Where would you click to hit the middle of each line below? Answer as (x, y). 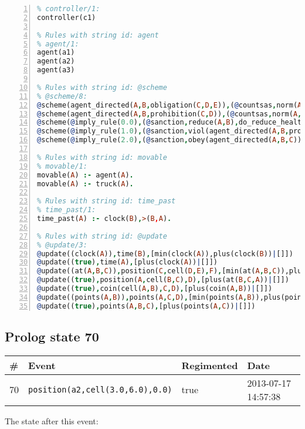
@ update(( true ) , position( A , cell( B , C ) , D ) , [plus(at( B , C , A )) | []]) (163, 280)
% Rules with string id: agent (98, 35)
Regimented (210, 365)
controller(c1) (67, 17)
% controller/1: (69, 9)
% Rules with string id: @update (102, 236)
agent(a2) (56, 61)
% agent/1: (58, 44)
